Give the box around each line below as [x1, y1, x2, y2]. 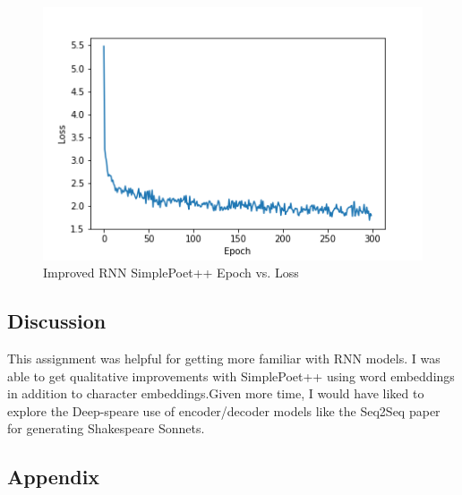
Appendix [7, 463, 100, 491]
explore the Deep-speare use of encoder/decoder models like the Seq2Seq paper [7, 401, 441, 420]
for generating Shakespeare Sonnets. [7, 419, 205, 438]
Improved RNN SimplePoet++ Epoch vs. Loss [43, 263, 299, 282]
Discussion [7, 307, 107, 335]
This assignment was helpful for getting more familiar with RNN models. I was [7, 349, 441, 368]
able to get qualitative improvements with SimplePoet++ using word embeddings [7, 366, 455, 385]
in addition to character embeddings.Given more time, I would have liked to [7, 384, 424, 403]
